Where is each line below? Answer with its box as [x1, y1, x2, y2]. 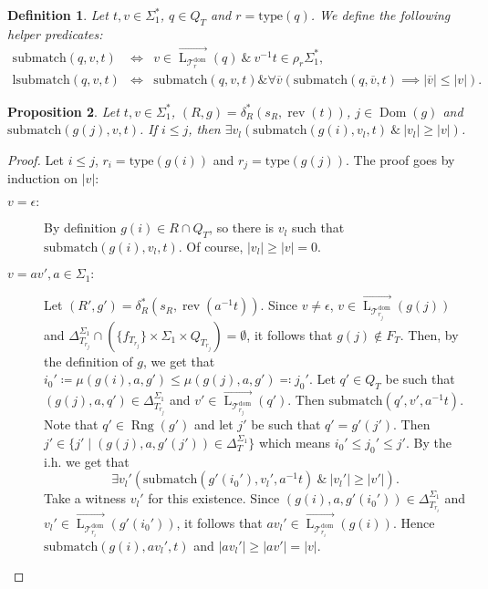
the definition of [44, 351, 133, 370]
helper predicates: [7, 24, 103, 43]
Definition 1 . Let [7, 5, 109, 24]
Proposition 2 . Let [7, 101, 119, 120]
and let [193, 415, 234, 434]
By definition [44, 218, 117, 237]
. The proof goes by [345, 150, 455, 170]
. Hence [392, 512, 435, 532]
